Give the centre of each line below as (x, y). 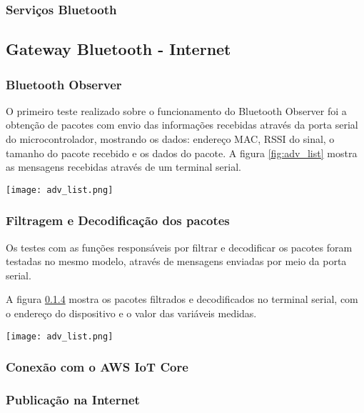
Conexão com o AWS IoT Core (97, 367)
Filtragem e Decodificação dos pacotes (118, 220)
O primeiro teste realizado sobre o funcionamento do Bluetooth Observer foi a (176, 110)
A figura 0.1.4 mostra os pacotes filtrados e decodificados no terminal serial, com (182, 299)
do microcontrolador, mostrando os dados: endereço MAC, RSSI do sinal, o (170, 139)
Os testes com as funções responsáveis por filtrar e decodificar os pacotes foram (179, 247)
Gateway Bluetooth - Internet (118, 49)
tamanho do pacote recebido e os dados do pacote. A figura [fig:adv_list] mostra (182, 153)
